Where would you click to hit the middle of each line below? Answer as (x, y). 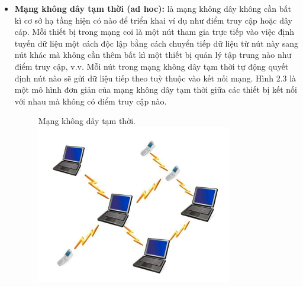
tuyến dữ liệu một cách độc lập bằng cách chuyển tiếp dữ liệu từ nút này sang (156, 43)
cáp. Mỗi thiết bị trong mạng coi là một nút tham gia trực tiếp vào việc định (154, 32)
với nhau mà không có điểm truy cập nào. (91, 101)
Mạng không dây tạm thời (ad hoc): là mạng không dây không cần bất (153, 8)
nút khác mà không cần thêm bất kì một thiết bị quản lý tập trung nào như (153, 55)
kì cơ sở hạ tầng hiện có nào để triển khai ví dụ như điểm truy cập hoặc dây (153, 20)
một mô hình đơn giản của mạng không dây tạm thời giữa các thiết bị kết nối (156, 89)
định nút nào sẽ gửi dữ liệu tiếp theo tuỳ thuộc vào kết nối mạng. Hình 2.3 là (155, 78)
